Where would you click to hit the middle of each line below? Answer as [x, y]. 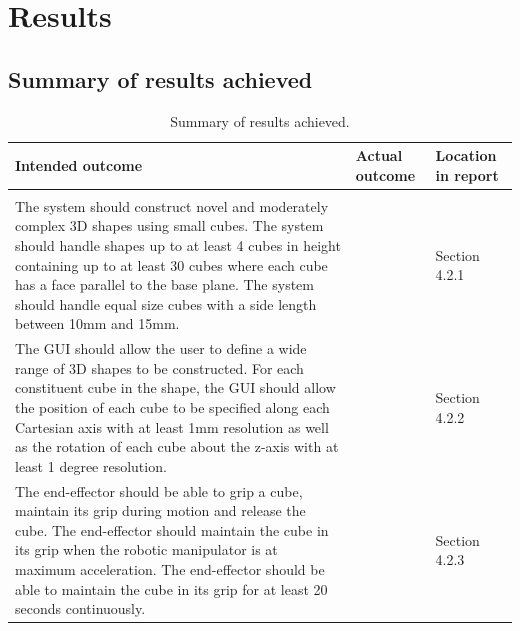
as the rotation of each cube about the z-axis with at [177, 446]
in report [467, 174]
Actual [379, 155]
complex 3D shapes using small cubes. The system [169, 225]
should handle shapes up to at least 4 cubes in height [178, 245]
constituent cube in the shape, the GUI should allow [175, 387]
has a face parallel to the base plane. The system [164, 284]
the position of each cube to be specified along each [172, 407]
